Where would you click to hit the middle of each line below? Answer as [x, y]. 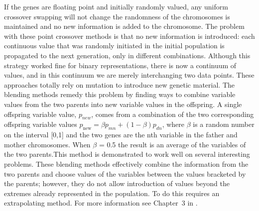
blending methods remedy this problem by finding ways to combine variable [120, 94]
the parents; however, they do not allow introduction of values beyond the [117, 183]
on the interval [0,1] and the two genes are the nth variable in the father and [121, 135]
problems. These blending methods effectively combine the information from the [126, 163]
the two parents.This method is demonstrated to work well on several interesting [127, 154]
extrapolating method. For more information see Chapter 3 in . [101, 203]
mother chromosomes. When [47, 144]
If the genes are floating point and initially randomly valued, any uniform [116, 6]
